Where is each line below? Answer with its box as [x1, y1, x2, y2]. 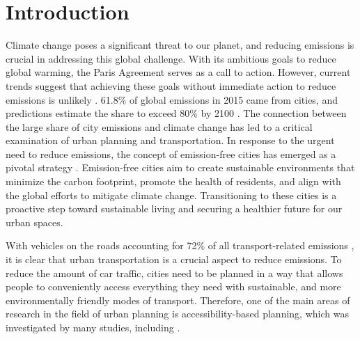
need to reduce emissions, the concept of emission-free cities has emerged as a [6, 146, 336, 161]
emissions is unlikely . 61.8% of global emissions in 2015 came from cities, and [6, 92, 338, 107]
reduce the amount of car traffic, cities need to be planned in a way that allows [6, 265, 343, 280]
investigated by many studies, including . [6, 320, 180, 334]
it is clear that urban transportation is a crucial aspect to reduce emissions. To [6, 252, 342, 267]
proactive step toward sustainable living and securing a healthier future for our [6, 201, 343, 216]
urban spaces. [6, 214, 63, 229]
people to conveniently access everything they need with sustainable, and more [6, 279, 341, 294]
